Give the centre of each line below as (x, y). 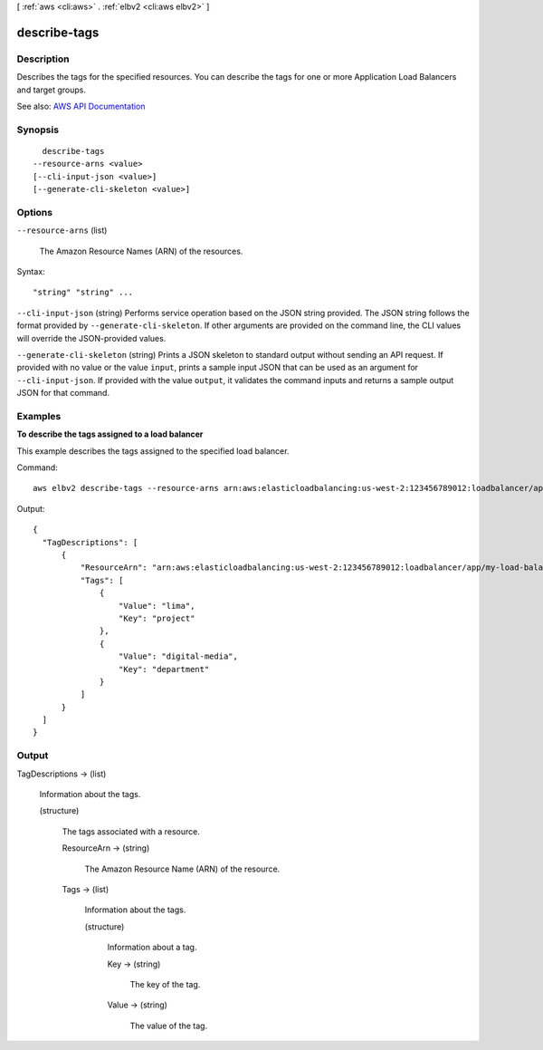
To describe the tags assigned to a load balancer (110, 434)
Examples (39, 416)
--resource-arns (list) (62, 230)
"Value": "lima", (157, 606)
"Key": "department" (164, 669)
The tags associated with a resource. (131, 831)
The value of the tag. (169, 1026)
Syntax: (31, 271)
